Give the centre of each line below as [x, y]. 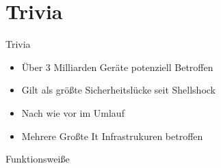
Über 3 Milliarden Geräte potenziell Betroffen [117, 67]
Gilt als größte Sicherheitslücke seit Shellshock [118, 90]
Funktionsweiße [38, 159]
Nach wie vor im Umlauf [73, 112]
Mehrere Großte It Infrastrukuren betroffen [112, 136]
